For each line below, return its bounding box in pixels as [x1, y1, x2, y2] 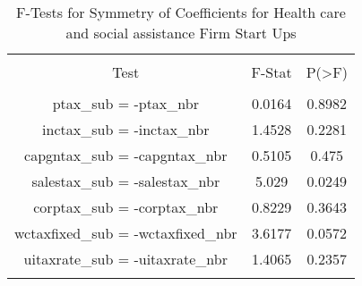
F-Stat [251, 62, 292, 82]
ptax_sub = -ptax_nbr [52, 93, 199, 114]
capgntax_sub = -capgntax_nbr [24, 145, 228, 165]
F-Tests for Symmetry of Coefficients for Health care [16, 2, 346, 22]
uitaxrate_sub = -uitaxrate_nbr [23, 248, 228, 269]
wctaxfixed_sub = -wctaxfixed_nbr [14, 223, 237, 243]
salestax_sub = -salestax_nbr [31, 171, 220, 191]
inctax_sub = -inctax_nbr [42, 119, 210, 139]
